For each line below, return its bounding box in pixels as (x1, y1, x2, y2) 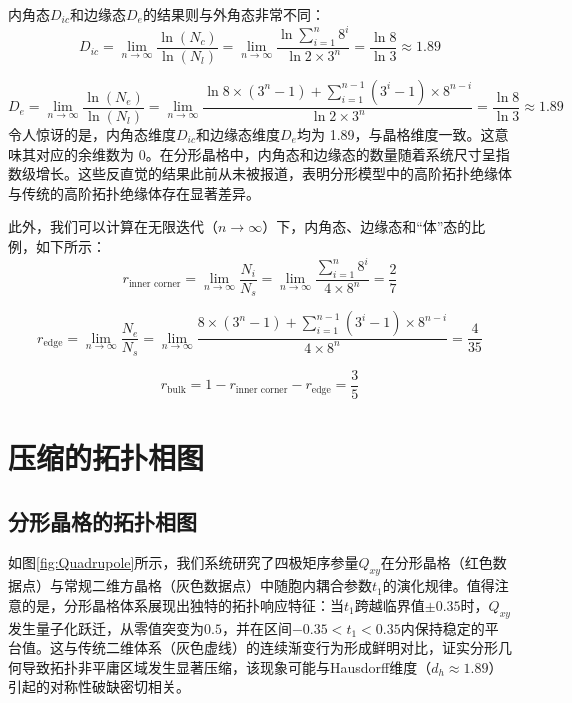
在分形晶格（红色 (380, 552, 493, 573)
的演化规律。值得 (382, 575, 495, 596)
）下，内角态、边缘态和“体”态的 (262, 216, 472, 237)
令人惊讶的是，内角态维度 (8, 123, 176, 144)
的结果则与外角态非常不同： (142, 4, 325, 24)
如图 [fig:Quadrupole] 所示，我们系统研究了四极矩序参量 (8, 552, 359, 573)
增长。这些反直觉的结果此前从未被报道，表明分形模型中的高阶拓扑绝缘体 (35, 163, 512, 184)
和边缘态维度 (196, 123, 281, 144)
